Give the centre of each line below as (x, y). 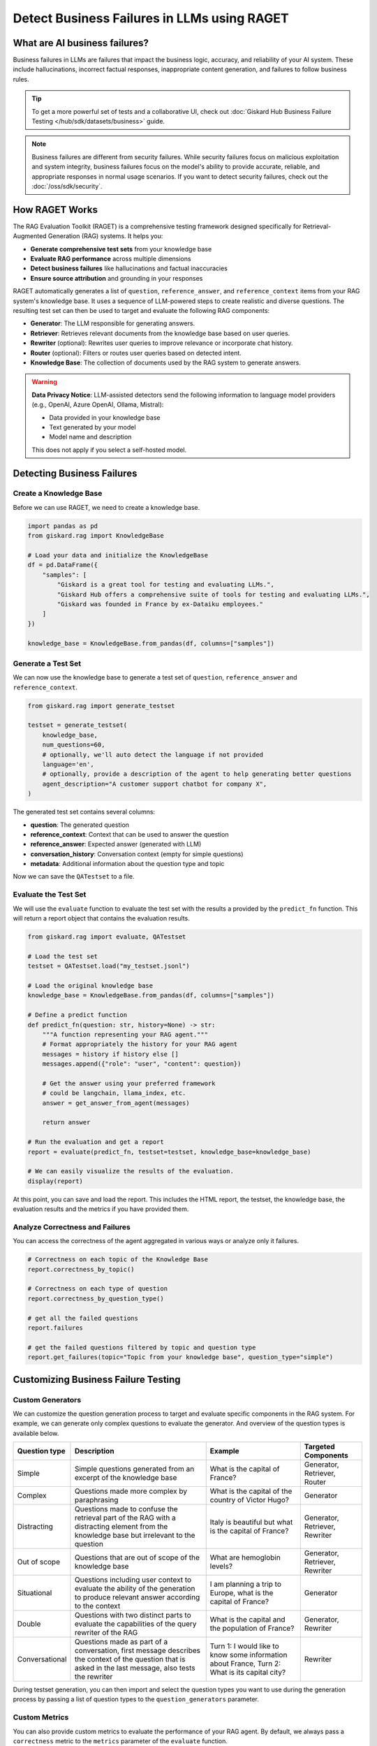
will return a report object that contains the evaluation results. (101, 918)
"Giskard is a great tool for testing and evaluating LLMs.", (166, 585)
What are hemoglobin (245, 1557)
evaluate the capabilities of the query (135, 1624)
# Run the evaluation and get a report (96, 1142)
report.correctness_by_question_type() (96, 1298)
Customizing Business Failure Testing (97, 1379)
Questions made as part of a (121, 1642)
